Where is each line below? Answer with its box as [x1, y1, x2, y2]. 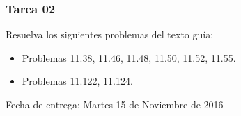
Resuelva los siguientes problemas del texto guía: [6, 27, 214, 42]
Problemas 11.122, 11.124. [22, 74, 133, 88]
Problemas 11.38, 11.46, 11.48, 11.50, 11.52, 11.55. [22, 50, 236, 65]
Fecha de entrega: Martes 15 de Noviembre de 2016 [6, 97, 224, 111]
